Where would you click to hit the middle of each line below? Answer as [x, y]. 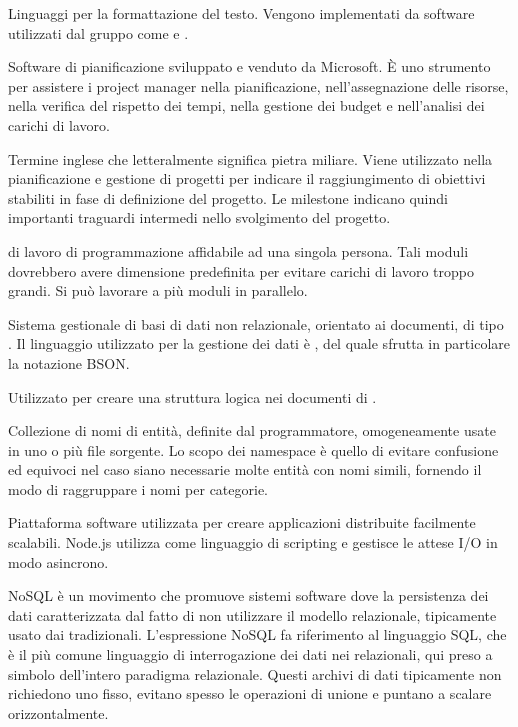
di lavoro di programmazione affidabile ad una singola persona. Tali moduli [238, 250]
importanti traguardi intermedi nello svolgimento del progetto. [199, 217]
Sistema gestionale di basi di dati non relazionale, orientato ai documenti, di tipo [256, 323]
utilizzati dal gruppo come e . [98, 32]
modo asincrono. [58, 561]
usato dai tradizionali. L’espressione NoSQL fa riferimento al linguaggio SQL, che [257, 634]
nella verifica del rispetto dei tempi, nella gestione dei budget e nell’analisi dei [246, 105]
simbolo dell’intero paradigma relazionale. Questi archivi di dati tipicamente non [255, 673]
